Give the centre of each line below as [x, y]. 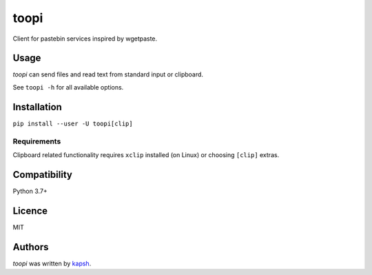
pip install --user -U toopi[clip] [73, 123]
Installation [37, 107]
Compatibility [42, 175]
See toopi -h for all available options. [68, 87]
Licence [30, 211]
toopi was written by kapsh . [52, 263]
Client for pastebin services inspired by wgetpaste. [85, 39]
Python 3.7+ [30, 191]
